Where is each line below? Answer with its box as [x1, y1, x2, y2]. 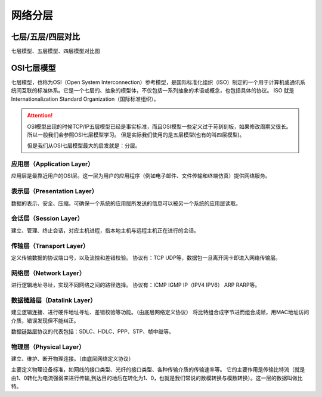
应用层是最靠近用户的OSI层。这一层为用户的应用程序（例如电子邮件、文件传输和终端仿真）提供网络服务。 [11, 172, 271, 179]
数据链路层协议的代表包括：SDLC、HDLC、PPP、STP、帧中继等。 [11, 328, 174, 335]
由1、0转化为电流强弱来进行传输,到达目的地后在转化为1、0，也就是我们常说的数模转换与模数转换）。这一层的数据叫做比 [11, 374, 304, 382]
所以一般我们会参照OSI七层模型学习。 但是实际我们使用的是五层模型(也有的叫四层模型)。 [27, 131, 245, 138]
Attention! [27, 112, 53, 119]
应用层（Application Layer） [11, 160, 94, 168]
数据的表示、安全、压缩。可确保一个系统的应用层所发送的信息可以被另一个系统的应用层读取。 [11, 200, 241, 207]
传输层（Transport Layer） [11, 241, 89, 250]
